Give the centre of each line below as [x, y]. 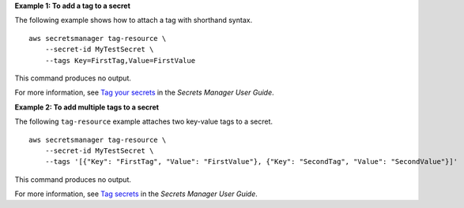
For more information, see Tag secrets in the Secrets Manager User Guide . [136, 194]
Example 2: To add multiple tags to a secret [87, 107]
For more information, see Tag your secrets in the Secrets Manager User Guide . [144, 93]
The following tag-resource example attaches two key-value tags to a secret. [143, 121]
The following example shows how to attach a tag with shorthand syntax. [134, 20]
